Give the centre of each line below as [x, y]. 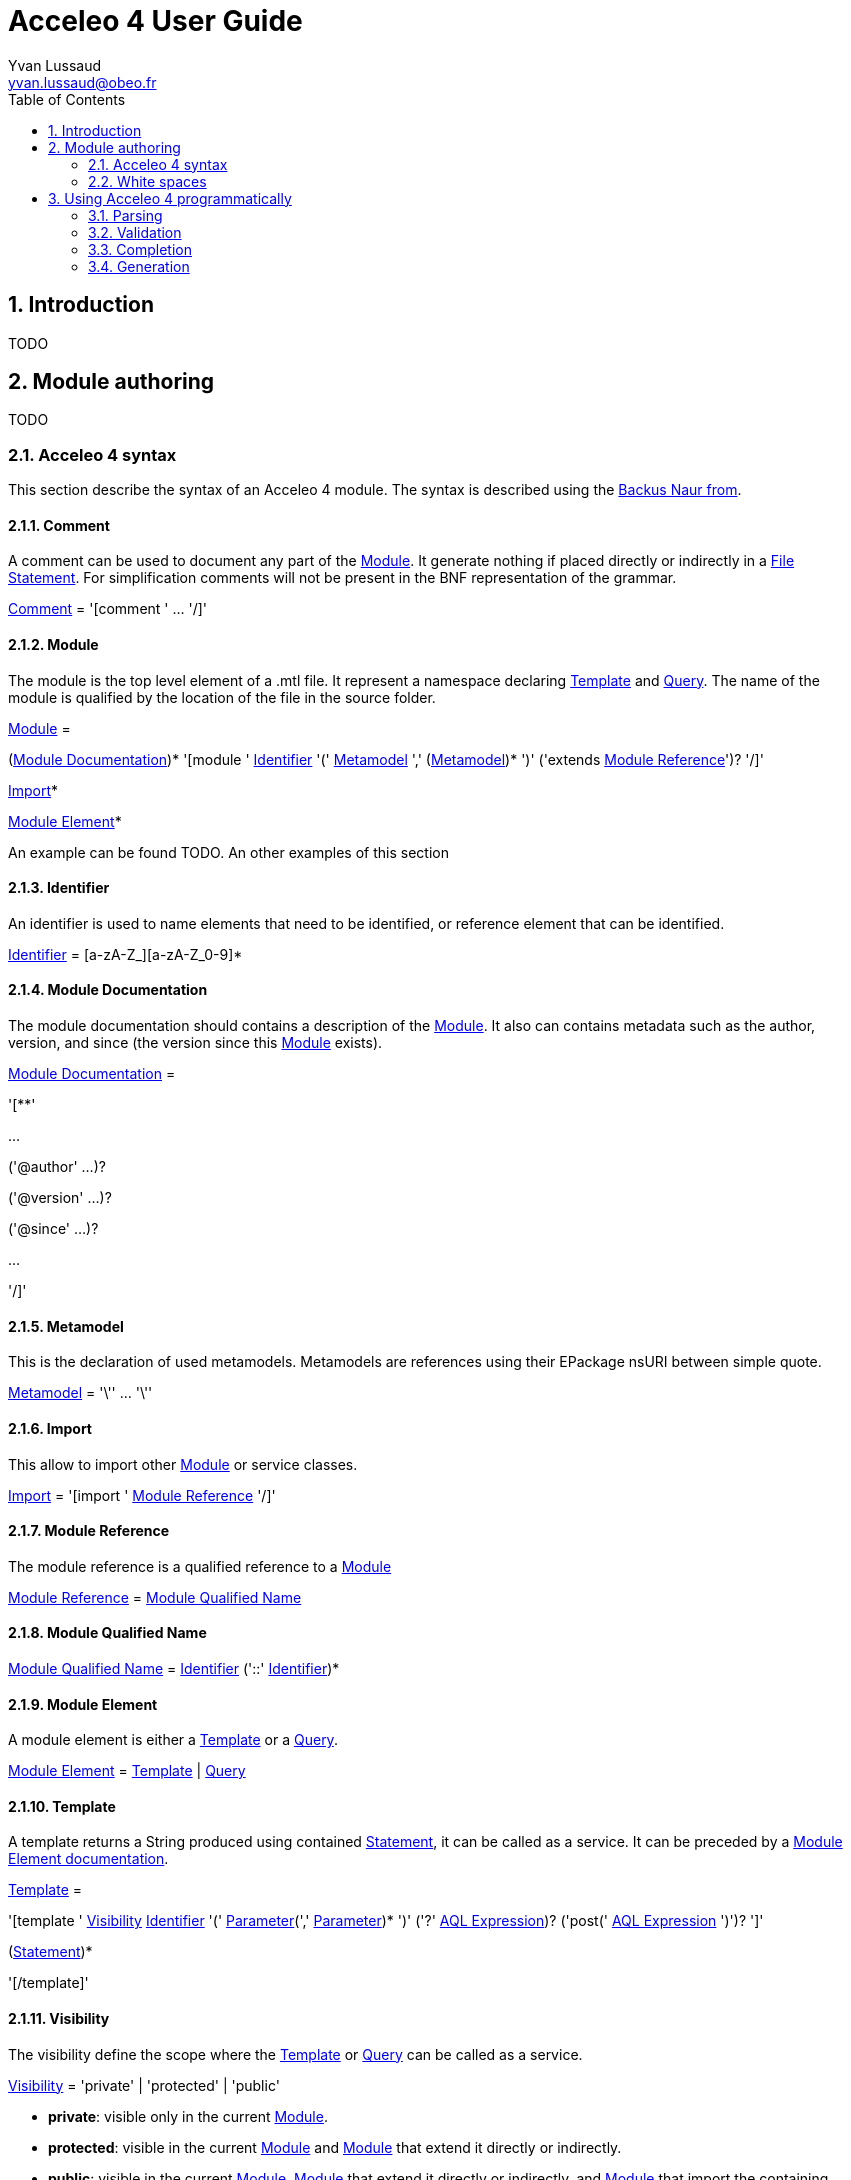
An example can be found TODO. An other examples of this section [228, 852]
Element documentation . [88, 1859]
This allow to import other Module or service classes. [183, 1464]
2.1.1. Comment [59, 525]
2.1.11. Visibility [59, 2018]
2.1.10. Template [62, 1806]
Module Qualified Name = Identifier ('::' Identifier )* [174, 1668]
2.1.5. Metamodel [66, 1326]
